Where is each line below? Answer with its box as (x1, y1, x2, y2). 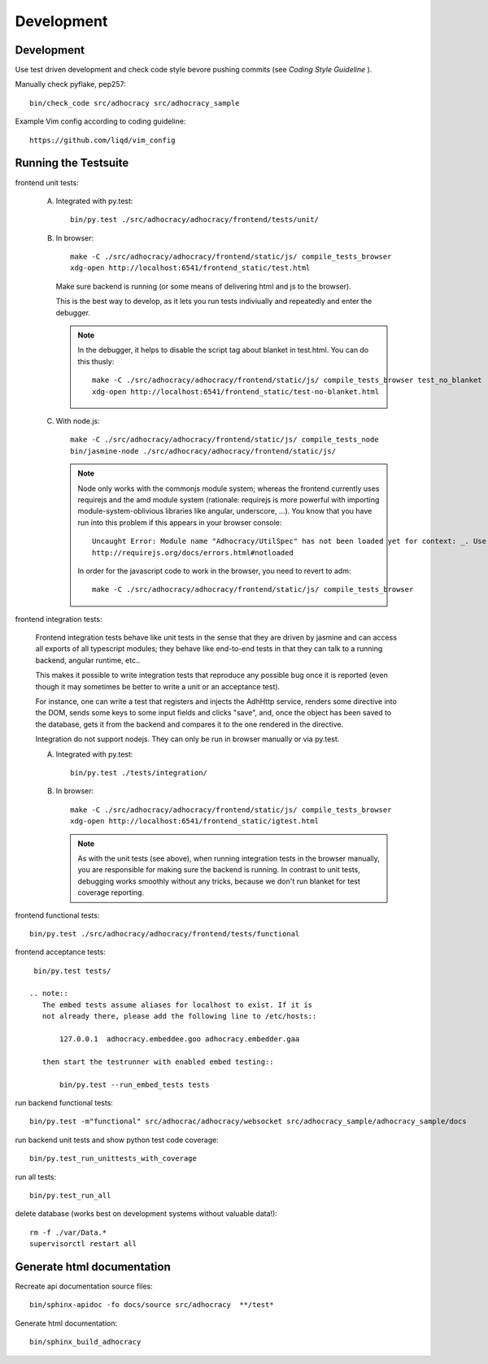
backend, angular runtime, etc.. (35, 655, 141, 665)
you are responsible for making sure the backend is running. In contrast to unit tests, (77, 865, 361, 875)
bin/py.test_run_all (29, 1191, 111, 1200)
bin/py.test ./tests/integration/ (70, 768, 207, 777)
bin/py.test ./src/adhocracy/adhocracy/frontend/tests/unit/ (70, 215, 319, 224)
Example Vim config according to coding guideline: (15, 116, 186, 126)
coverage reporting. (77, 888, 145, 897)
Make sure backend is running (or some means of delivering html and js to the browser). (55, 281, 351, 291)
